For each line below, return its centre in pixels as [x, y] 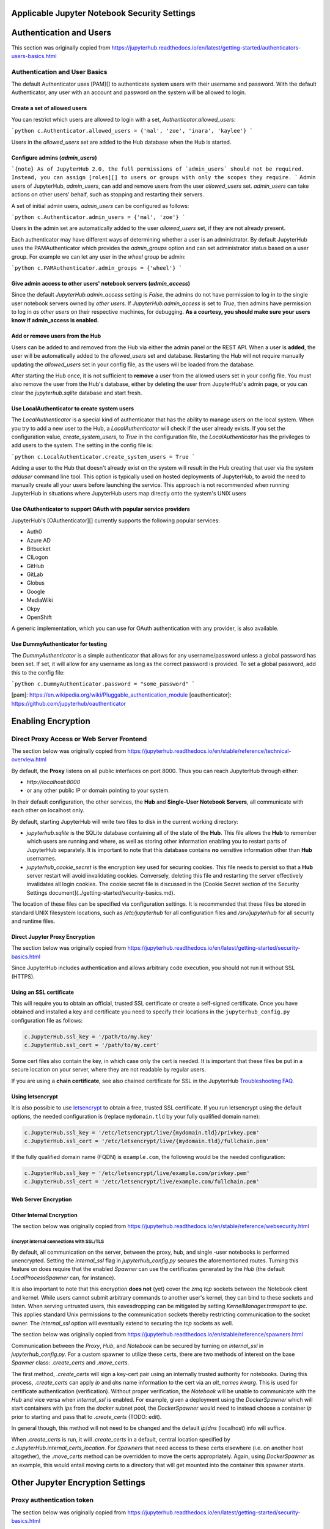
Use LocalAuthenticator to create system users [73, 408]
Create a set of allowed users [49, 108]
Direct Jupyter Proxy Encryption [53, 936]
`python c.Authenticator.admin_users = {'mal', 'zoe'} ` [98, 217]
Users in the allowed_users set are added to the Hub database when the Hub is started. [121, 142]
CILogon [37, 557]
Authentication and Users [61, 33]
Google [36, 591]
